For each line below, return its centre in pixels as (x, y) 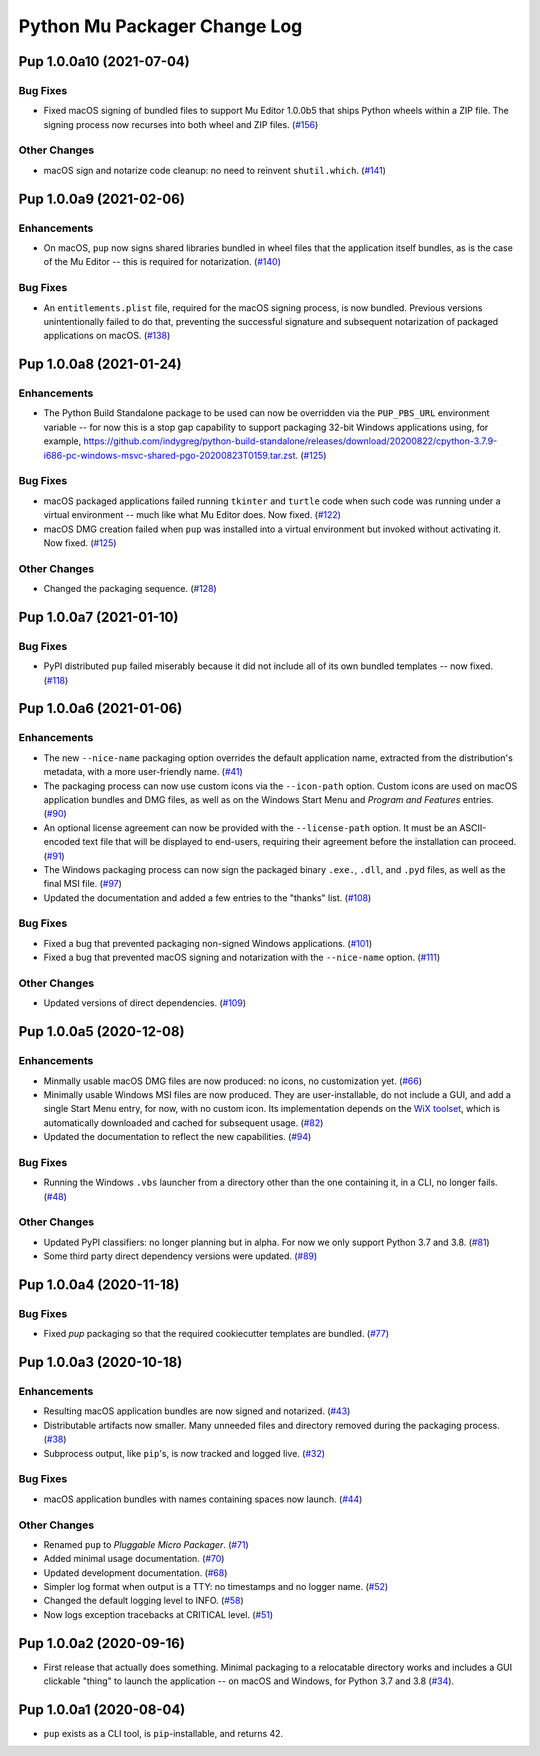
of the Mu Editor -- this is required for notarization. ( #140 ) (162, 262)
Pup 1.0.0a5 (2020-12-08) (101, 1031)
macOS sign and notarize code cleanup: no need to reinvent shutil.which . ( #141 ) (215, 170)
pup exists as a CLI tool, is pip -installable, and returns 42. (163, 1734)
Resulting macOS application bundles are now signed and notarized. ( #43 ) (197, 1411)
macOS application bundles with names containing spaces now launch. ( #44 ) (203, 1499)
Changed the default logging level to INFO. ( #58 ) (143, 1601)
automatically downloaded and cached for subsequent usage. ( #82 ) (183, 1122)
